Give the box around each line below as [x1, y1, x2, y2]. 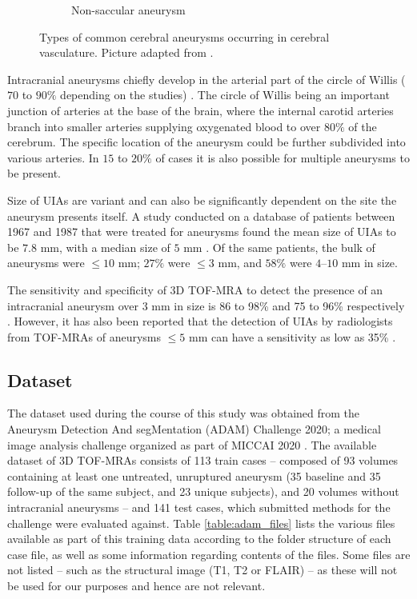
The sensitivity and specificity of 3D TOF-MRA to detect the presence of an [7, 281, 383, 298]
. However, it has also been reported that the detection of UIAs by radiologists [7, 313, 393, 329]
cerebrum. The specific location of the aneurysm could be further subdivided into [7, 134, 406, 150]
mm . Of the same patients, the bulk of [183, 238, 375, 255]
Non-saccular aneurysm [71, 2, 186, 18]
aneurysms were [7, 254, 85, 271]
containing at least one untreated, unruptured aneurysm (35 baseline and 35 [7, 467, 381, 484]
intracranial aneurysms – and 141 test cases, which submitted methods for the [7, 499, 391, 516]
